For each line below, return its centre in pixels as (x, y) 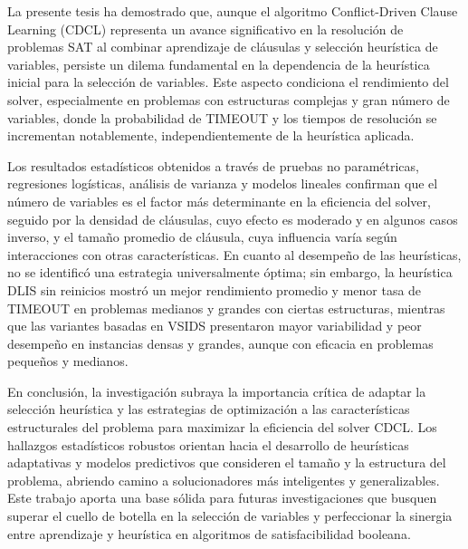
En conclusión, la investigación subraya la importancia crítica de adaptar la (217, 391)
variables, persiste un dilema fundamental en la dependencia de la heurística (219, 64)
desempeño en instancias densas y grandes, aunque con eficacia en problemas (220, 343)
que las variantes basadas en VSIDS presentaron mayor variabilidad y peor (215, 326)
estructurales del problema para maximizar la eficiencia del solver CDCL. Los (222, 427)
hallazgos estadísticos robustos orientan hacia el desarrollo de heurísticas (208, 444)
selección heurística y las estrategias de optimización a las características (209, 409)
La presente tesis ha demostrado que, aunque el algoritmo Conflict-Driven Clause (233, 11)
